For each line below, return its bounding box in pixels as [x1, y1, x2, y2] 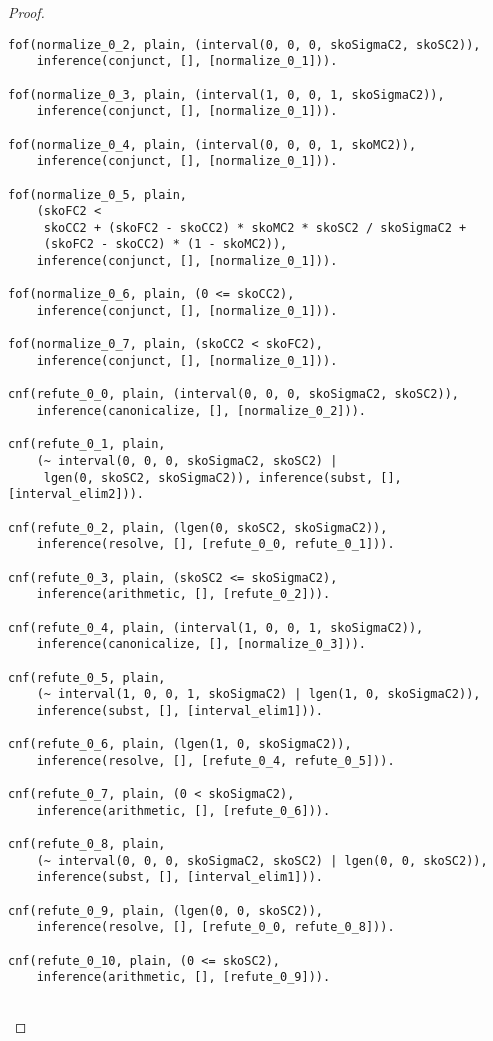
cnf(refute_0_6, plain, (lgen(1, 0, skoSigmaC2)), [8, 737, 352, 752]
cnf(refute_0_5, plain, [8, 670, 166, 685]
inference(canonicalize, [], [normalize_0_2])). [36, 404, 366, 419]
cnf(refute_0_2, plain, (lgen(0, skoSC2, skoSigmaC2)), [8, 520, 388, 535]
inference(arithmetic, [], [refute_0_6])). [36, 803, 331, 818]
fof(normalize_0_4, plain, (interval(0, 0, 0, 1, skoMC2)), [8, 137, 417, 152]
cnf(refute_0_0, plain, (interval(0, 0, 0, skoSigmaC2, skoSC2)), [8, 387, 460, 402]
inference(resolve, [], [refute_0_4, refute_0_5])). [36, 753, 395, 768]
